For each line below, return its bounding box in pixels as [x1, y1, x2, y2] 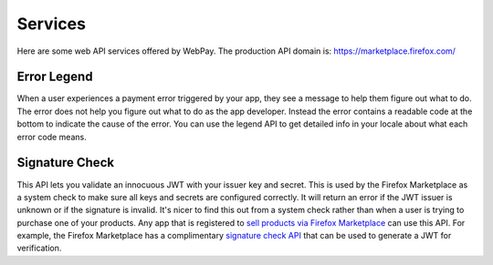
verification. [16, 242, 62, 254]
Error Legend [16, 69, 93, 85]
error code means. [16, 131, 87, 142]
